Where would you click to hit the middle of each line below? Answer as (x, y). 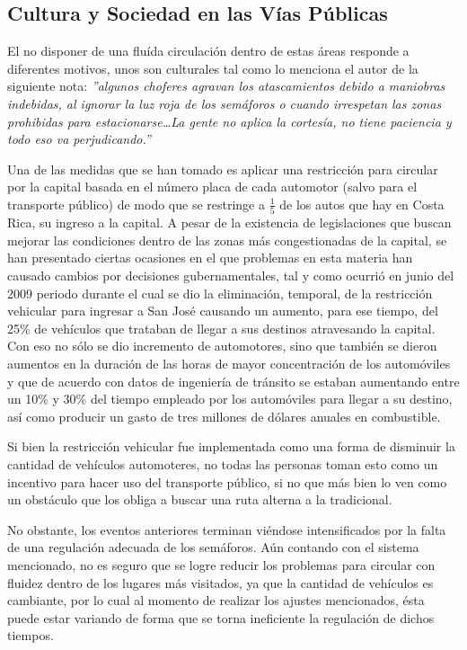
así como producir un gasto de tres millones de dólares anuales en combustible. (224, 416)
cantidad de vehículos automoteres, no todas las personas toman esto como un (223, 463)
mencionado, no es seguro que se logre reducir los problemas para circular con (221, 564)
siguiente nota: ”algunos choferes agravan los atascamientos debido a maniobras (226, 86)
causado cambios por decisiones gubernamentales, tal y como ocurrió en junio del (231, 276)
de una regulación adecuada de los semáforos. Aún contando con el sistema (213, 547)
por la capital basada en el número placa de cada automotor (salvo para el (212, 187)
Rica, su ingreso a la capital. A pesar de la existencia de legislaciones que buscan (229, 223)
